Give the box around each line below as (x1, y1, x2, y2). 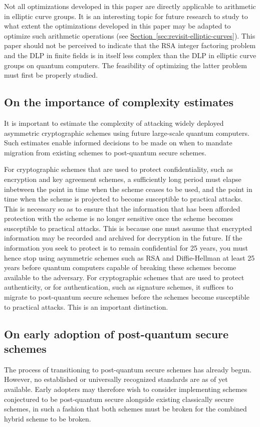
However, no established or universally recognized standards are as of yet (4, 374, 228, 384)
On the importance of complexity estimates (4, 94, 233, 110)
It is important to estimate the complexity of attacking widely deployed (4, 117, 224, 128)
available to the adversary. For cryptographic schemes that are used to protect (4, 272, 244, 282)
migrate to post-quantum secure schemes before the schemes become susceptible (4, 292, 249, 302)
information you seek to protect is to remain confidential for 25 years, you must (4, 243, 248, 253)
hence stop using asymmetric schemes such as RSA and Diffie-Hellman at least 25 (4, 252, 255, 263)
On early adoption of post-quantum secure (4, 326, 229, 341)
